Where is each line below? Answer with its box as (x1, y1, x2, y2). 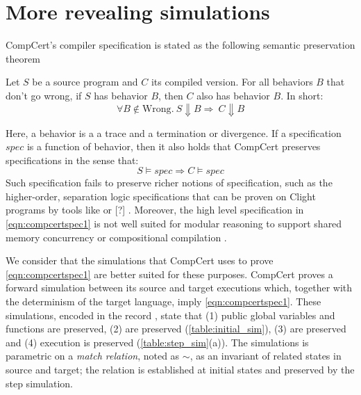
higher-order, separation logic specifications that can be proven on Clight (6, 188, 316, 203)
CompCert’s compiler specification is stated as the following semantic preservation (6, 38, 355, 52)
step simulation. (6, 376, 73, 390)
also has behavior (196, 88, 270, 102)
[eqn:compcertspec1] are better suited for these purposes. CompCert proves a (6, 266, 333, 281)
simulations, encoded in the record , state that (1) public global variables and (6, 307, 335, 322)
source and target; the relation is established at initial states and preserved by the (6, 362, 355, 376)
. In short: (280, 88, 324, 102)
